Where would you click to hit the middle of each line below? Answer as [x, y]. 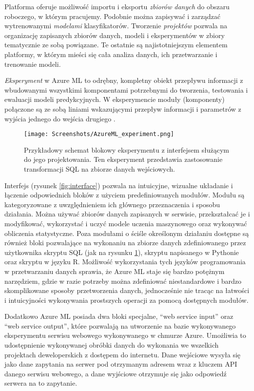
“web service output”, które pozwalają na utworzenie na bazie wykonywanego [120, 325]
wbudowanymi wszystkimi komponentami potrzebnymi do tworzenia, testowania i [126, 89]
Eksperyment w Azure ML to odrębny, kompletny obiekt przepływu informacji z [124, 80]
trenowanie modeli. [33, 64]
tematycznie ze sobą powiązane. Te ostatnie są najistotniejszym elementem [116, 45]
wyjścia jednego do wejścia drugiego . [60, 118]
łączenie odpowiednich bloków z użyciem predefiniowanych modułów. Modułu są [125, 195]
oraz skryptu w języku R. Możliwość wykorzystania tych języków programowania [125, 262]
